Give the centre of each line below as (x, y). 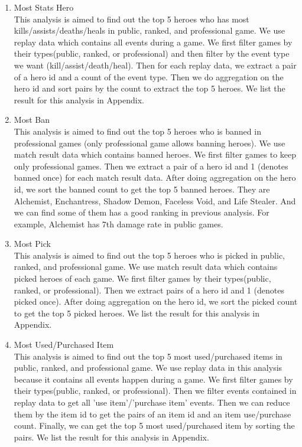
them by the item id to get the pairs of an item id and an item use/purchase (152, 414)
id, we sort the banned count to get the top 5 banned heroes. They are (142, 189)
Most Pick (32, 244)
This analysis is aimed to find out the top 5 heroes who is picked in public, (150, 255)
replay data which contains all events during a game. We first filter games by (153, 42)
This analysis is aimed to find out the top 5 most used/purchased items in (148, 356)
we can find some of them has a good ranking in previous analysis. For (142, 212)
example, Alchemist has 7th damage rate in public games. (118, 223)
